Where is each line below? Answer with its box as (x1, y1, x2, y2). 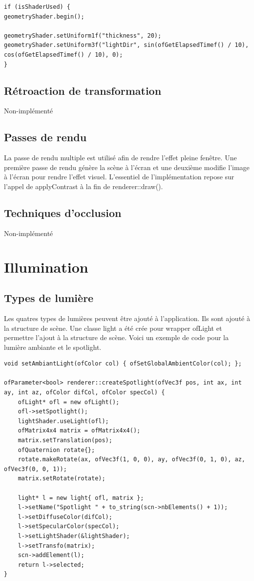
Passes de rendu (4, 129, 87, 145)
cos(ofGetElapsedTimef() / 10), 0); (4, 51, 123, 58)
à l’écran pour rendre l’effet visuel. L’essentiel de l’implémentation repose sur (4, 172, 234, 182)
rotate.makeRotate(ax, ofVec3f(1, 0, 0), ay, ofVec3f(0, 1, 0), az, (18, 456, 245, 463)
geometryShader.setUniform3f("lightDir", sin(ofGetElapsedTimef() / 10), (4, 42, 249, 49)
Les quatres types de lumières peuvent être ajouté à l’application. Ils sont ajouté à (4, 313, 250, 323)
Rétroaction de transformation (4, 83, 162, 98)
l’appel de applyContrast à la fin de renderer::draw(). (4, 181, 163, 191)
